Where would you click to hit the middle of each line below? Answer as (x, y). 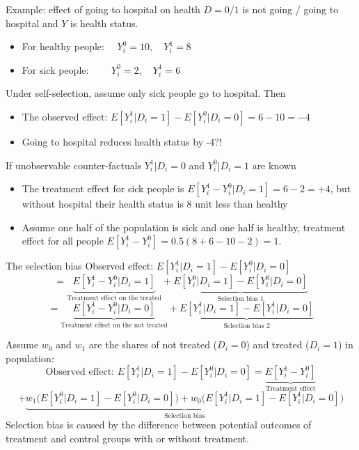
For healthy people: (63, 46)
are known (274, 165)
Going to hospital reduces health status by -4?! (122, 141)
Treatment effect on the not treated (114, 325)
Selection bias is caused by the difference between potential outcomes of (159, 425)
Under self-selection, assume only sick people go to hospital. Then (146, 93)
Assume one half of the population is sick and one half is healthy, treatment (184, 227)
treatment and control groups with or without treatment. (127, 438)
